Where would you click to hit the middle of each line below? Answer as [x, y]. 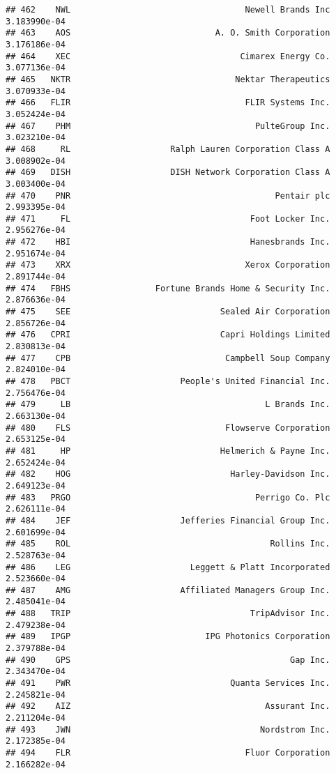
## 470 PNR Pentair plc [168, 196]
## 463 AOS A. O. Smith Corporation [168, 33]
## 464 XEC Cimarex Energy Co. [168, 56]
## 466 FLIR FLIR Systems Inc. [168, 103]
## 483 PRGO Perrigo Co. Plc [168, 497]
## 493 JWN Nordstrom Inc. [168, 729]
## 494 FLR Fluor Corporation [168, 753]
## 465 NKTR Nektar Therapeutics [168, 79]
